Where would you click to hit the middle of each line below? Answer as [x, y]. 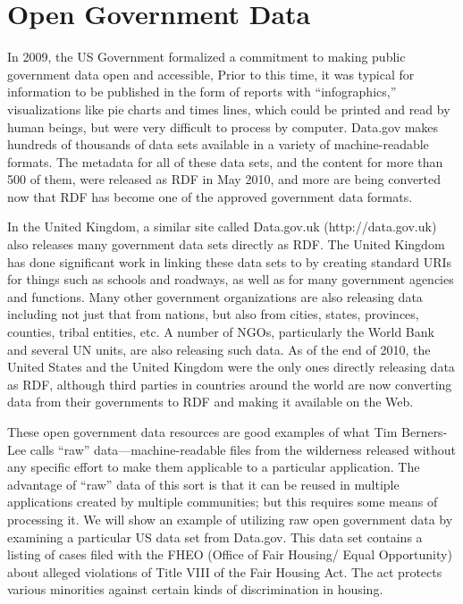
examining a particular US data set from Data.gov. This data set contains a [215, 537]
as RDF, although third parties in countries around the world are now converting [230, 384]
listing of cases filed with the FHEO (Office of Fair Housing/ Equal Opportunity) [230, 554]
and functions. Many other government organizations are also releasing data [215, 296]
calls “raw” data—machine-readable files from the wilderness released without [243, 449]
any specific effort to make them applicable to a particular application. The [214, 467]
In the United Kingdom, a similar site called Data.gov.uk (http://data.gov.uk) [222, 226]
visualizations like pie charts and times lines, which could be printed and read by [229, 109]
